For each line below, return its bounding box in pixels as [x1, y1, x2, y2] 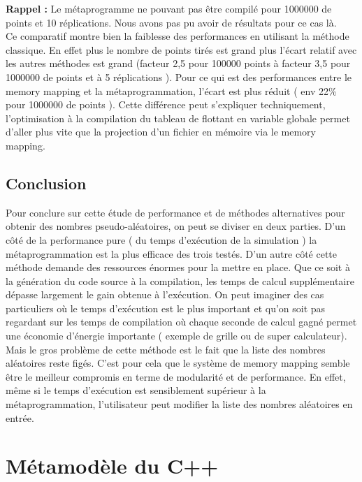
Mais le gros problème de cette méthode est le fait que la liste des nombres [6, 342, 326, 356]
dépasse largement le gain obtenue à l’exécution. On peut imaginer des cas [6, 287, 324, 302]
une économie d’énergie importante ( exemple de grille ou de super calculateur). [6, 328, 347, 343]
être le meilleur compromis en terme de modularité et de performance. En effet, [6, 369, 346, 384]
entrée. [6, 410, 34, 425]
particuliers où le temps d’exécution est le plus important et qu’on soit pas [6, 300, 326, 315]
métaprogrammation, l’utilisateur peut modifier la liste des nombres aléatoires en [6, 397, 353, 411]
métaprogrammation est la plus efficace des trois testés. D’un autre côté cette [6, 246, 337, 261]
